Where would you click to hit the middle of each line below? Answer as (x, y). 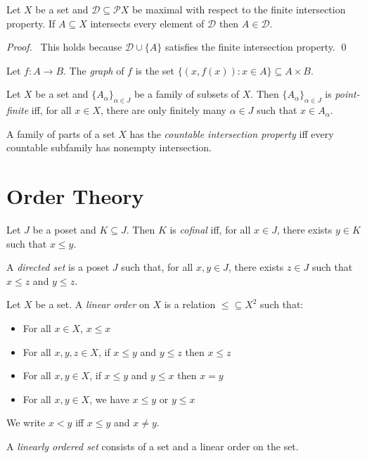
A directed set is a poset (58, 267)
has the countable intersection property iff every (232, 133)
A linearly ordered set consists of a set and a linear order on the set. (153, 446)
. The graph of (94, 70)
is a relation (190, 304)
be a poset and (64, 230)
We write (26, 422)
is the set (155, 70)
